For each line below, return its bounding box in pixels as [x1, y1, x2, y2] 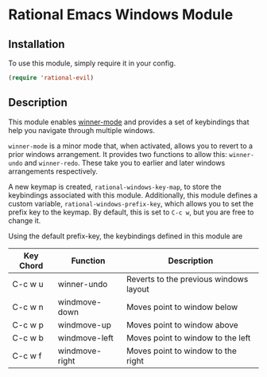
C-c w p [12, 319, 44, 330]
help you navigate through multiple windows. [8, 125, 155, 135]
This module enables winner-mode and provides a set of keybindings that [8, 117, 250, 127]
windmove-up [57, 319, 111, 330]
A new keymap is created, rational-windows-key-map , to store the [8, 182, 222, 191]
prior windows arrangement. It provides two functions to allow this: [8, 149, 228, 159]
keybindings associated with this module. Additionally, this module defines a [8, 190, 258, 200]
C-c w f [12, 350, 42, 361]
